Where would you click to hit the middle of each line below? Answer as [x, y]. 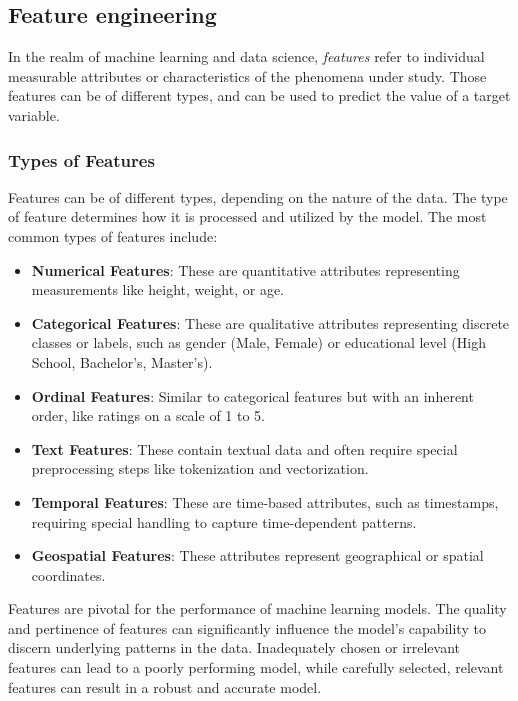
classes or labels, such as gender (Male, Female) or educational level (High [258, 342]
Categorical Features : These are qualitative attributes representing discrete [270, 322]
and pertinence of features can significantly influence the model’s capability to [247, 627]
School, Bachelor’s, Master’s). [122, 361]
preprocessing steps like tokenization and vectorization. [200, 468]
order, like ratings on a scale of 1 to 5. [148, 415]
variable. [34, 114]
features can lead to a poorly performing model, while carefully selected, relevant [256, 667]
